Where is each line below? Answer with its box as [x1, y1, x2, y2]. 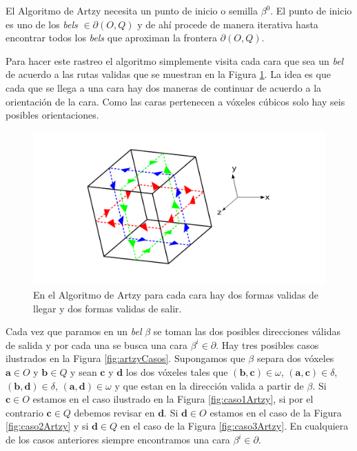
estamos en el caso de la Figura [210, 405, 342, 419]
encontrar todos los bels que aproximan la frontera [6, 30, 217, 45]
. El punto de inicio [270, 3, 352, 17]
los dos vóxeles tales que [125, 365, 228, 379]
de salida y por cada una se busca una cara [6, 337, 187, 352]
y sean [70, 365, 97, 379]
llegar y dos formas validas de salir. [33, 301, 182, 315]
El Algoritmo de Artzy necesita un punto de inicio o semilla [6, 3, 258, 17]
